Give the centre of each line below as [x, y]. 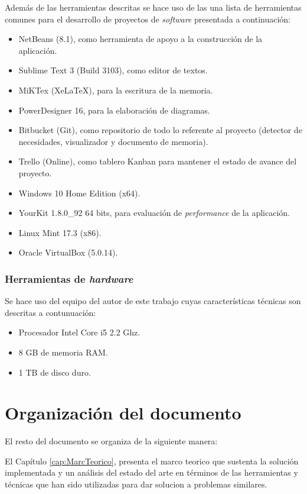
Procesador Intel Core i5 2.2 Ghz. [79, 332]
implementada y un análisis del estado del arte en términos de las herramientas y [151, 472]
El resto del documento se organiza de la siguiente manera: [111, 441]
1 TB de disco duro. [55, 372]
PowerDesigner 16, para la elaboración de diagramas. [114, 110]
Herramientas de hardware [69, 278]
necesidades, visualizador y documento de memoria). [113, 141]
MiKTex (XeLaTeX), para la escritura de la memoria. [116, 90]
